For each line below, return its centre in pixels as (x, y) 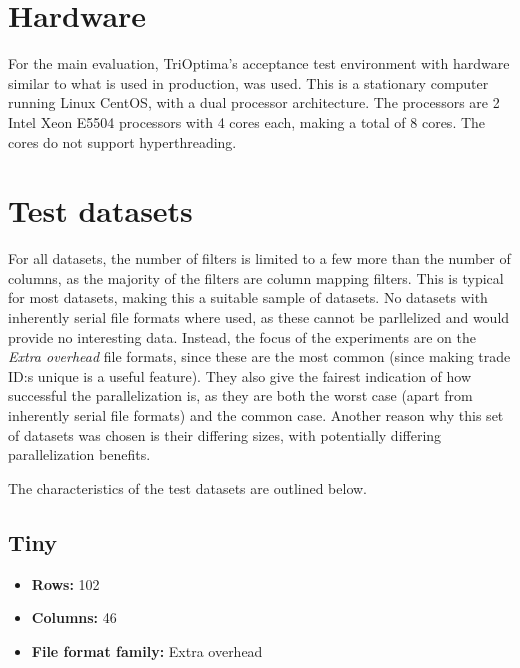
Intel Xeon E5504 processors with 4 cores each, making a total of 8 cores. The (247, 121)
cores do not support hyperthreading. (122, 141)
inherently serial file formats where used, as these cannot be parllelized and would (259, 317)
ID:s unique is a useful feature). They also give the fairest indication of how (240, 375)
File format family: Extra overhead (147, 650)
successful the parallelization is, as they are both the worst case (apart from (240, 395)
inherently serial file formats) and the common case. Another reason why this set (256, 414)
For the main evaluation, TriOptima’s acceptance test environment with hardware (259, 63)
